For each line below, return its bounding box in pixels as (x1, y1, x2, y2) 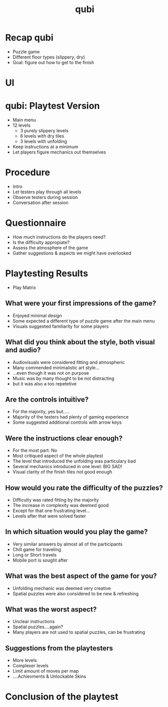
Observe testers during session (12, 194, 78, 200)
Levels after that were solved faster (12, 513, 86, 519)
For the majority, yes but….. (12, 409, 70, 415)
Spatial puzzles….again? (12, 624, 64, 630)
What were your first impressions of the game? (5, 299, 156, 308)
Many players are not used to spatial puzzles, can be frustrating (12, 629, 145, 635)
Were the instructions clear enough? (5, 434, 123, 442)
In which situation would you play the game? (5, 528, 148, 536)
